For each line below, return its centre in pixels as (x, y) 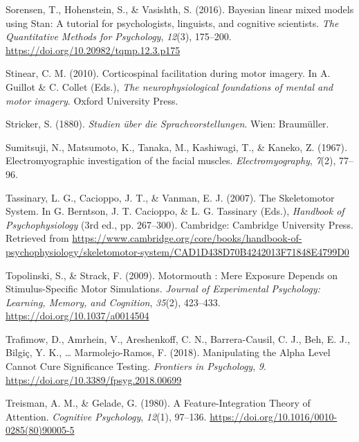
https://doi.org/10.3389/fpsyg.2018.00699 (94, 379)
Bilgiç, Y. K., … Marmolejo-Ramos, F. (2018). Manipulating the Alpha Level (168, 352)
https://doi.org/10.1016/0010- (274, 416)
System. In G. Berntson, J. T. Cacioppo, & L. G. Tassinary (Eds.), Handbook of (175, 211)
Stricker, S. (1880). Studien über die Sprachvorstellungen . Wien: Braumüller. (167, 124)
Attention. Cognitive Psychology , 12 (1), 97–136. (106, 416)
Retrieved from (37, 238)
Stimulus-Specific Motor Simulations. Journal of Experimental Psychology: (163, 289)
